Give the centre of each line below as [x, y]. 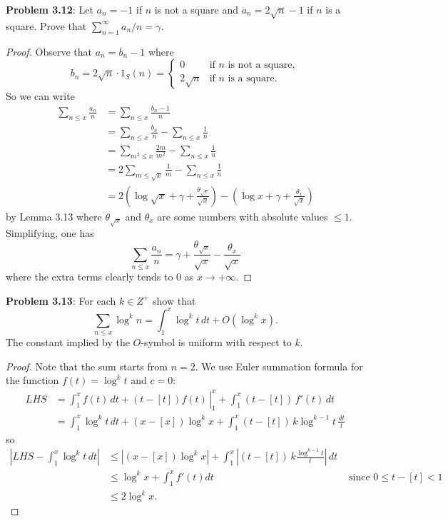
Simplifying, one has [50, 233]
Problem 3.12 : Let [50, 9]
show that [174, 300]
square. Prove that [46, 25]
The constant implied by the [68, 342]
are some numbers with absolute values [243, 216]
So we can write [40, 96]
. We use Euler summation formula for [279, 366]
